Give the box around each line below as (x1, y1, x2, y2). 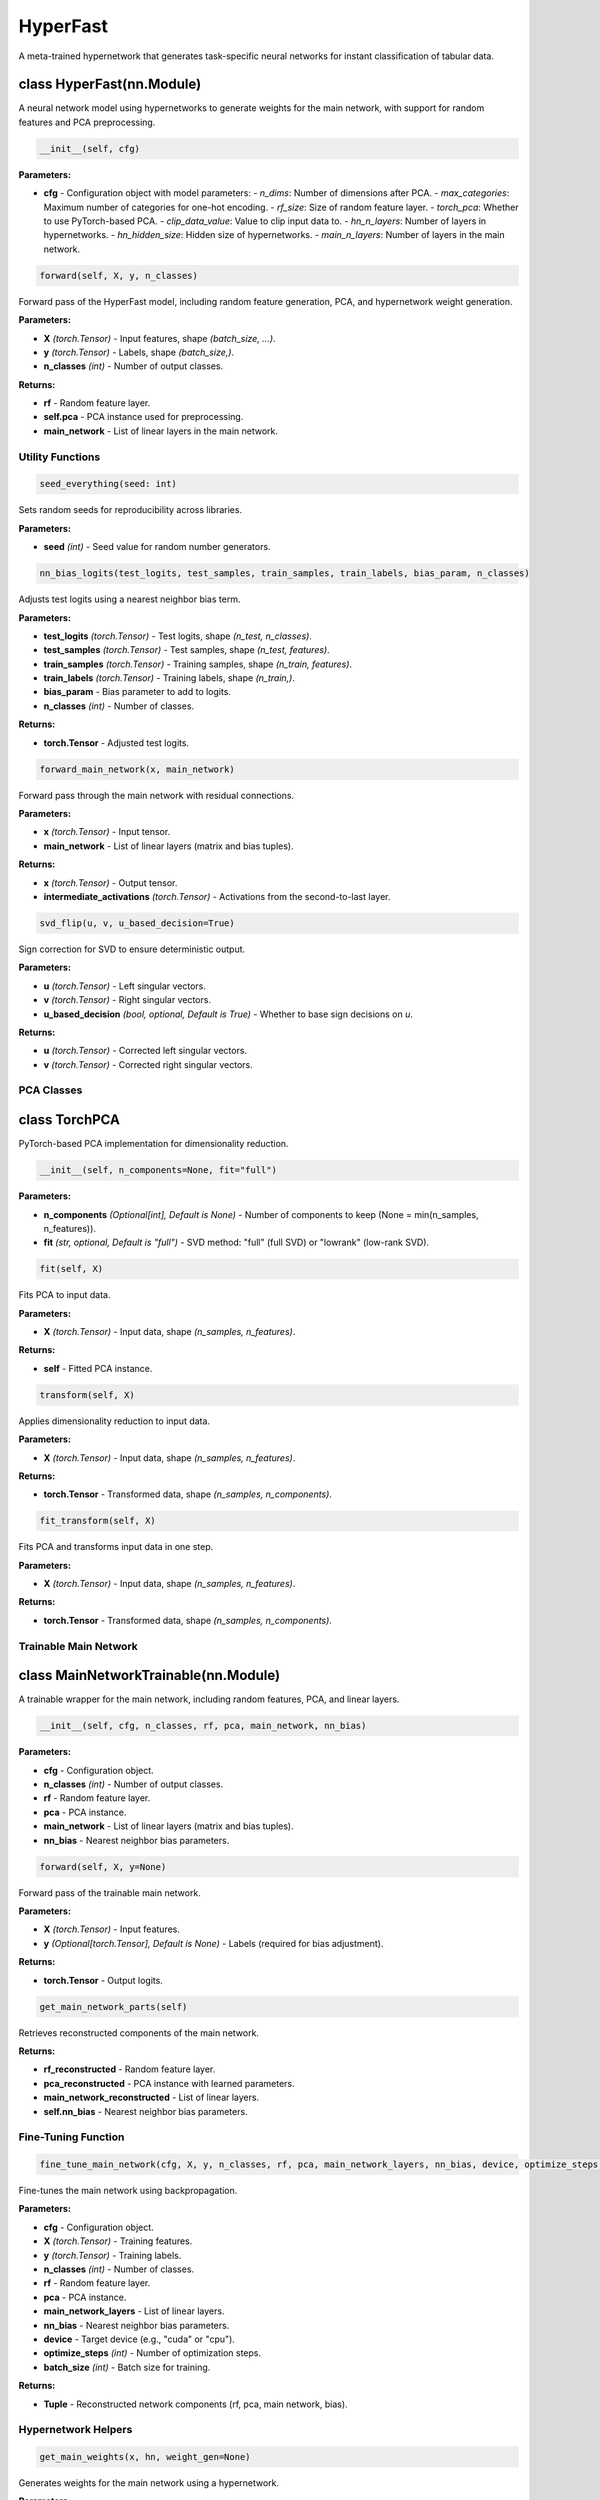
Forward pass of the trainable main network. (18, 1886, 202, 1899)
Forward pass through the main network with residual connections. (18, 789, 295, 801)
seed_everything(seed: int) (39, 478, 177, 490)
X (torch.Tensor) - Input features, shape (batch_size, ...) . (43, 332, 276, 344)
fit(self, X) (39, 1263, 104, 1275)
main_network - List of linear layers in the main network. (43, 425, 279, 437)
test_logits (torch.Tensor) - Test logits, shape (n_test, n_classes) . (43, 630, 312, 642)
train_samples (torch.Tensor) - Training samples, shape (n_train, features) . (43, 658, 353, 670)
